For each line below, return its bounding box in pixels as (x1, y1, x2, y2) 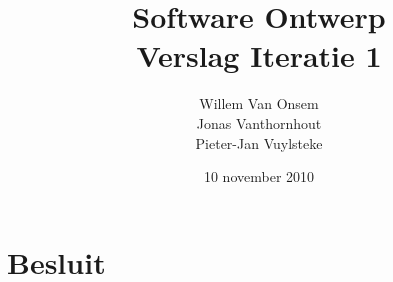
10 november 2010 (203, 166, 315, 187)
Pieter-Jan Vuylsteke (195, 132, 323, 153)
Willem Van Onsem (199, 93, 319, 114)
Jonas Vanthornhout (196, 112, 322, 133)
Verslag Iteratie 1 (136, 35, 382, 76)
